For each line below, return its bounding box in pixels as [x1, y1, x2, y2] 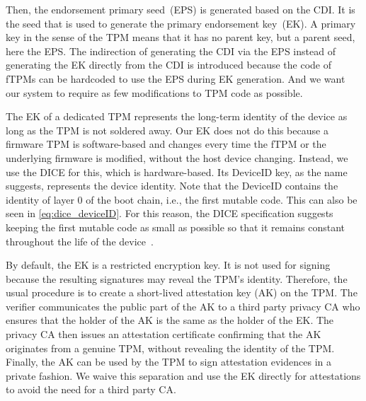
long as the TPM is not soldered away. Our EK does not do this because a [6, 122, 328, 137]
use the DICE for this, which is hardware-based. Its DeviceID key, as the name [6, 164, 348, 179]
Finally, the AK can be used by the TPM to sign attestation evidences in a [6, 354, 331, 369]
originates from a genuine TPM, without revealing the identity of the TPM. [6, 340, 335, 355]
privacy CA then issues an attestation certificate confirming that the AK [6, 327, 321, 342]
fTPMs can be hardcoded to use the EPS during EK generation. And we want [6, 71, 345, 86]
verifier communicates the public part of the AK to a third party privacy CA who [6, 298, 360, 313]
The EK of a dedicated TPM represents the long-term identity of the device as [6, 109, 348, 124]
